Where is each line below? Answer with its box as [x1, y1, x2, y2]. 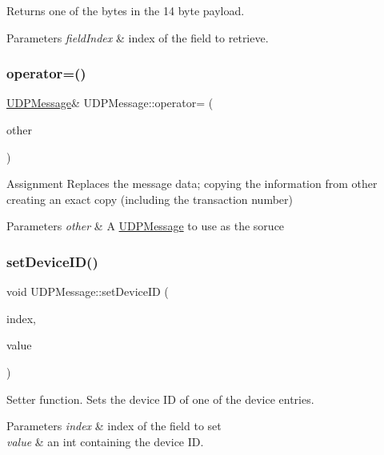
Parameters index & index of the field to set [6, 417, 222, 434]
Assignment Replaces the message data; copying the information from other [6, 175, 378, 192]
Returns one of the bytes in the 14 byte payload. [6, 2, 245, 18]
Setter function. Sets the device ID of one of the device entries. [6, 390, 314, 407]
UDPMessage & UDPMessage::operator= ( [6, 94, 214, 111]
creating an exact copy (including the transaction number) [6, 190, 293, 207]
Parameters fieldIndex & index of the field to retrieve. [6, 29, 269, 46]
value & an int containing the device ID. [6, 433, 204, 449]
